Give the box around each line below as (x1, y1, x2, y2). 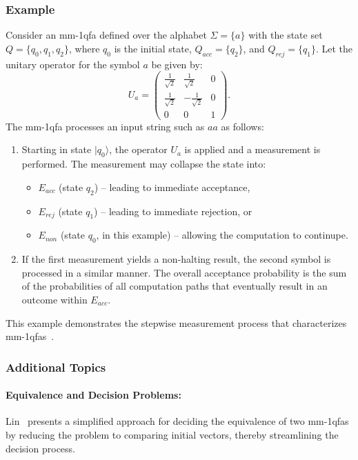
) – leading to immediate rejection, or (94, 203, 252, 218)
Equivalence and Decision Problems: (6, 388, 181, 402)
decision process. (6, 441, 75, 455)
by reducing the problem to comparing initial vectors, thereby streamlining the (6, 427, 339, 441)
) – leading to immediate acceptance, (94, 179, 250, 194)
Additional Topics (6, 358, 106, 375)
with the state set (248, 28, 323, 42)
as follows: (221, 119, 264, 133)
